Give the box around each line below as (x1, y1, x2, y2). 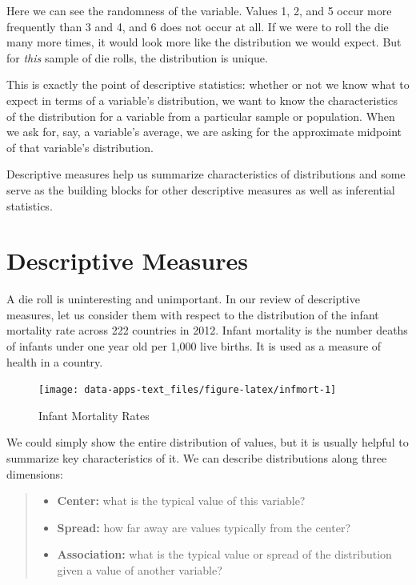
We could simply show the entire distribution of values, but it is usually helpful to (6, 434, 409, 451)
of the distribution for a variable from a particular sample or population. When (6, 107, 395, 124)
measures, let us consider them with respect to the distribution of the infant (6, 306, 379, 323)
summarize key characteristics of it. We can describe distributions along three (6, 450, 387, 467)
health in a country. (6, 353, 103, 370)
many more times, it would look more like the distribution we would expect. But (6, 34, 402, 50)
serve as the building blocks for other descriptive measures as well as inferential (6, 181, 395, 198)
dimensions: (6, 465, 63, 482)
